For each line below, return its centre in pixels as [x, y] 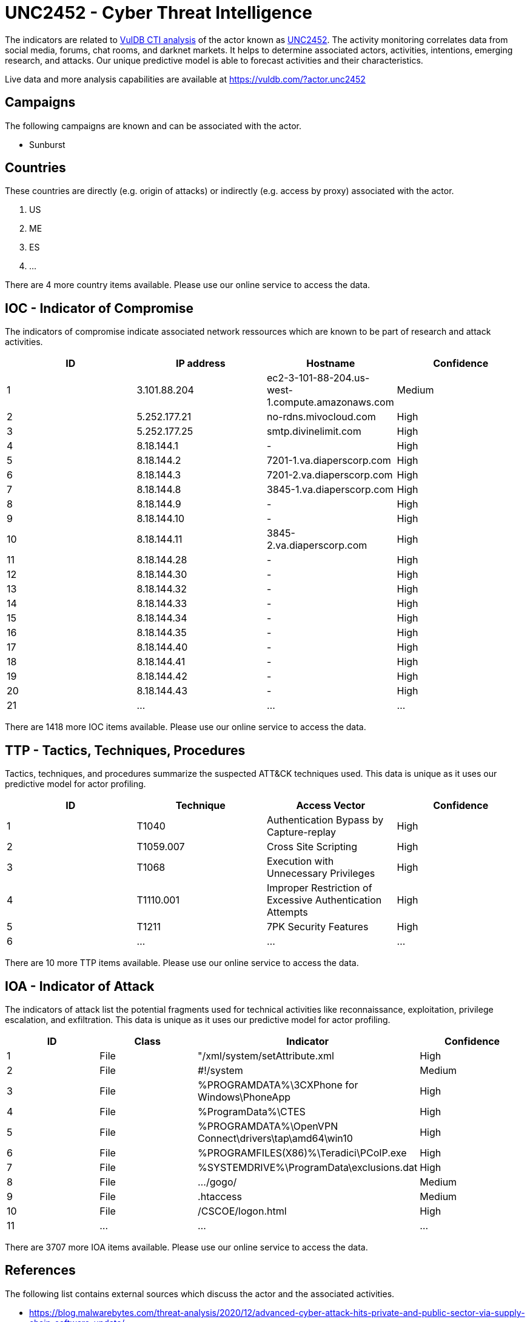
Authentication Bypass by [325, 820]
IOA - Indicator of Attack [80, 986]
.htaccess [220, 1196]
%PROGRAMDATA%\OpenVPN [268, 1126]
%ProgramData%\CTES [252, 1111]
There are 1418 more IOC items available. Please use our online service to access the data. [186, 727]
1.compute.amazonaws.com [330, 402]
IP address [200, 364]
